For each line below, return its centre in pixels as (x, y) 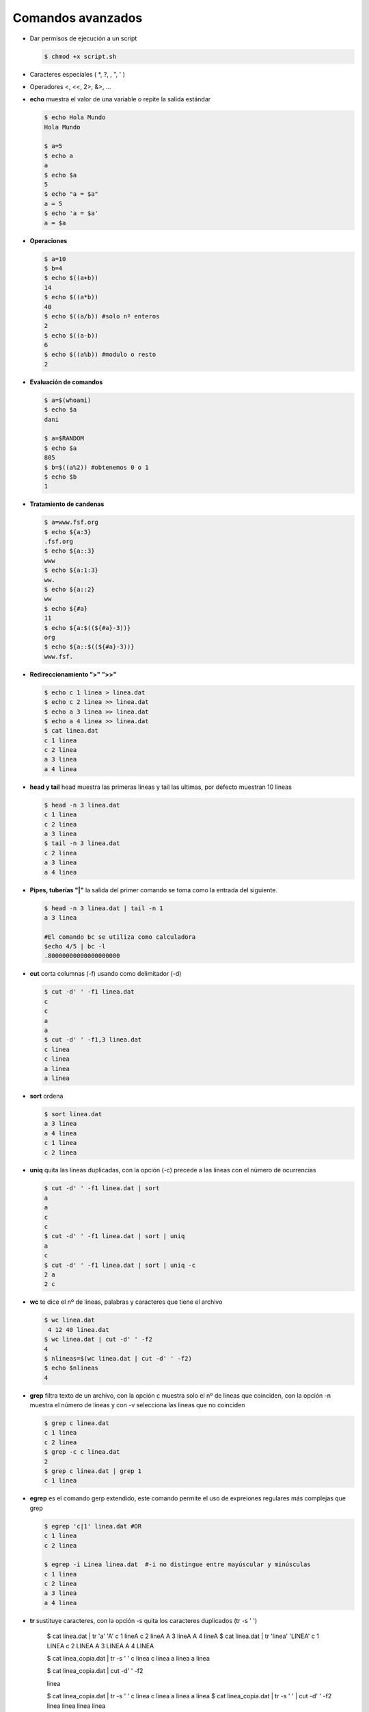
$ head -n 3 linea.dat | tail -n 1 (104, 908)
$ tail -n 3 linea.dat (82, 843)
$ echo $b (60, 477)
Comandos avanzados (78, 18)
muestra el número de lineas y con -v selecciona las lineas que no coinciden (137, 1405)
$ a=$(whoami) (68, 400)
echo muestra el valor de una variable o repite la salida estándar (120, 99)
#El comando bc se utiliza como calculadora (120, 937)
